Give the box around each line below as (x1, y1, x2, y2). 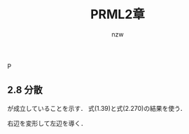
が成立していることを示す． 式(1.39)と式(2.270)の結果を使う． (7, 104, 187, 112)
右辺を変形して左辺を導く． (7, 119, 87, 127)
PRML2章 (90, 6, 146, 22)
